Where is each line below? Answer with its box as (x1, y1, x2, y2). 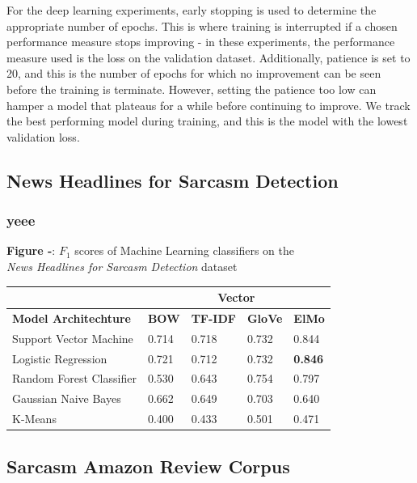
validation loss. (6, 128, 80, 145)
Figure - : (6, 242, 56, 259)
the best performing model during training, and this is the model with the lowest (6, 112, 408, 129)
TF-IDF (191, 309, 236, 326)
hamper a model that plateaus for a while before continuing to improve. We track (6, 96, 411, 113)
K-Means (12, 410, 57, 427)
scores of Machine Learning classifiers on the (74, 242, 294, 259)
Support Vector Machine (12, 329, 133, 346)
